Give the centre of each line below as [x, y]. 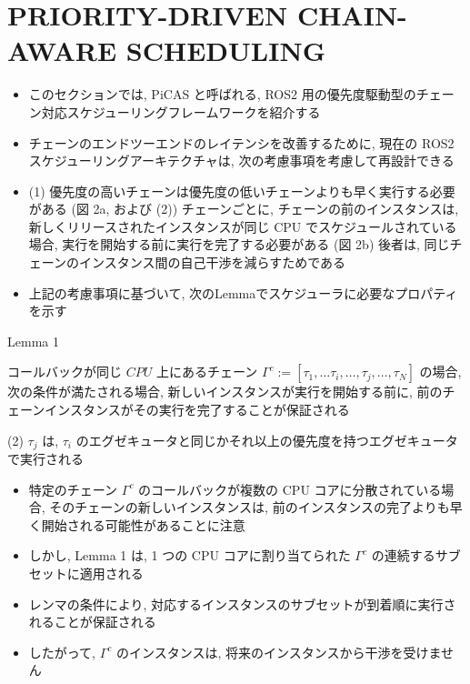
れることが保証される [92, 622]
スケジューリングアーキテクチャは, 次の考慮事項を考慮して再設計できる [241, 161]
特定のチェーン [73, 489]
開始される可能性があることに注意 [143, 524]
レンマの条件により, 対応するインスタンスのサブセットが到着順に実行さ [242, 604]
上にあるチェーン [207, 372]
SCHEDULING [225, 50]
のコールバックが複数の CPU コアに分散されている [290, 489]
